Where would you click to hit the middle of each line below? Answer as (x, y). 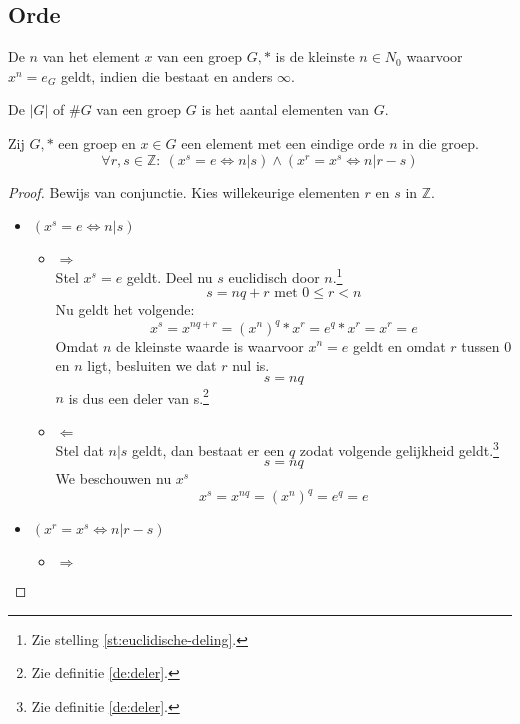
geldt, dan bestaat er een (208, 449)
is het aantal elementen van (285, 109)
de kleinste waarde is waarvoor (210, 345)
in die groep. (440, 142)
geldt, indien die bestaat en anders (167, 75)
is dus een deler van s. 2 (138, 396)
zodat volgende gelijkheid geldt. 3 (399, 448)
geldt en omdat (399, 345)
